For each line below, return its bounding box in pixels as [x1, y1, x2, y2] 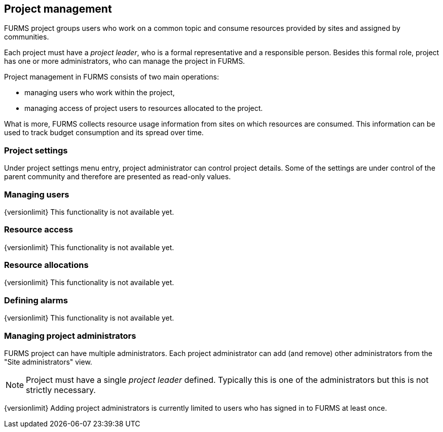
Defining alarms [4, 295, 68, 305]
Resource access [4, 224, 73, 235]
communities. [4, 32, 49, 42]
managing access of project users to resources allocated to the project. [24, 104, 263, 113]
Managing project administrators [4, 330, 136, 341]
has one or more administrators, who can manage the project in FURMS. [4, 57, 245, 66]
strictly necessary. [26, 384, 96, 395]
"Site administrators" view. [4, 357, 92, 366]
